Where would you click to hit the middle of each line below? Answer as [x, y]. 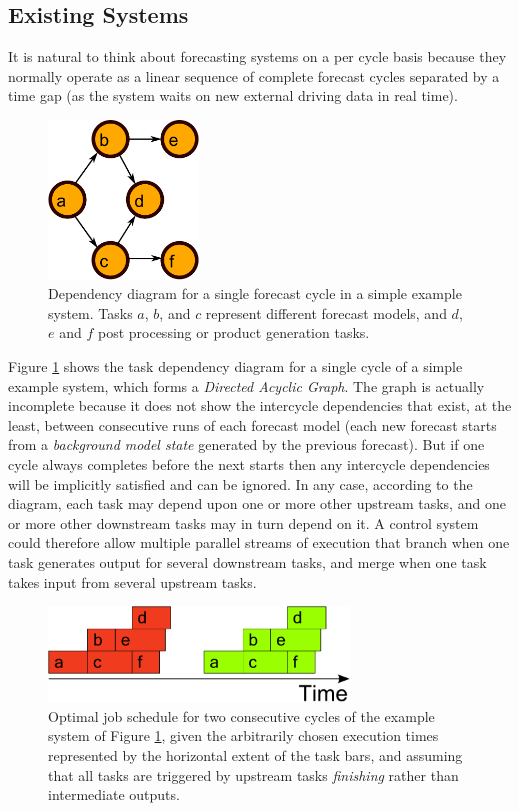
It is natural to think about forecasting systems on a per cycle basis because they [257, 56]
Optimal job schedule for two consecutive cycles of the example [241, 715]
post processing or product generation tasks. [233, 332]
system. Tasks [90, 312]
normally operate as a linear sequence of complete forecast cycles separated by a [254, 75]
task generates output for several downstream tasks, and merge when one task [247, 562]
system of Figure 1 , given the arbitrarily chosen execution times [243, 735]
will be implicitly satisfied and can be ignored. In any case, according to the [240, 483]
